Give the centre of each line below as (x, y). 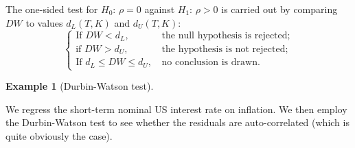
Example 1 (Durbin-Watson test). (80, 86)
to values (44, 22)
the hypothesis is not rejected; (225, 49)
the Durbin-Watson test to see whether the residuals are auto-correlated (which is (177, 122)
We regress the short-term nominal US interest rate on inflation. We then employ (176, 109)
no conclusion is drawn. (211, 63)
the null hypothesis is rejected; (226, 36)
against (160, 9)
